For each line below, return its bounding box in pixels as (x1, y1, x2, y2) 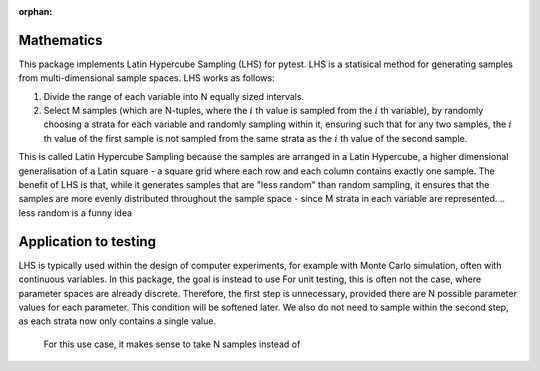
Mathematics (18, 31, 103, 49)
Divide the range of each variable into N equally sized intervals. (43, 90, 305, 102)
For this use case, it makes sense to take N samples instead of (43, 338, 301, 350)
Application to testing (18, 233, 157, 250)
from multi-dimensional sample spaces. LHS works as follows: (18, 72, 275, 84)
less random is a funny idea (18, 206, 133, 219)
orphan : (18, 6, 53, 17)
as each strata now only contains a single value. (18, 315, 217, 327)
